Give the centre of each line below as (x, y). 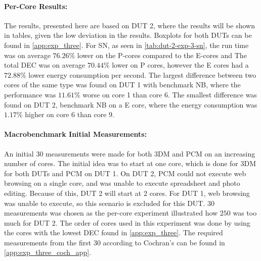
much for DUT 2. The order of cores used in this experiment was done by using (127, 222)
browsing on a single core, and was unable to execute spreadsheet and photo (122, 183)
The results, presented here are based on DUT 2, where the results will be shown (129, 25)
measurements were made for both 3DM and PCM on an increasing (150, 153)
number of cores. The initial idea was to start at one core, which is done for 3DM (130, 163)
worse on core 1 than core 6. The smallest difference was (170, 94)
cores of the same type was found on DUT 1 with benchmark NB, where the (122, 85)
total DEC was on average (45, 65)
